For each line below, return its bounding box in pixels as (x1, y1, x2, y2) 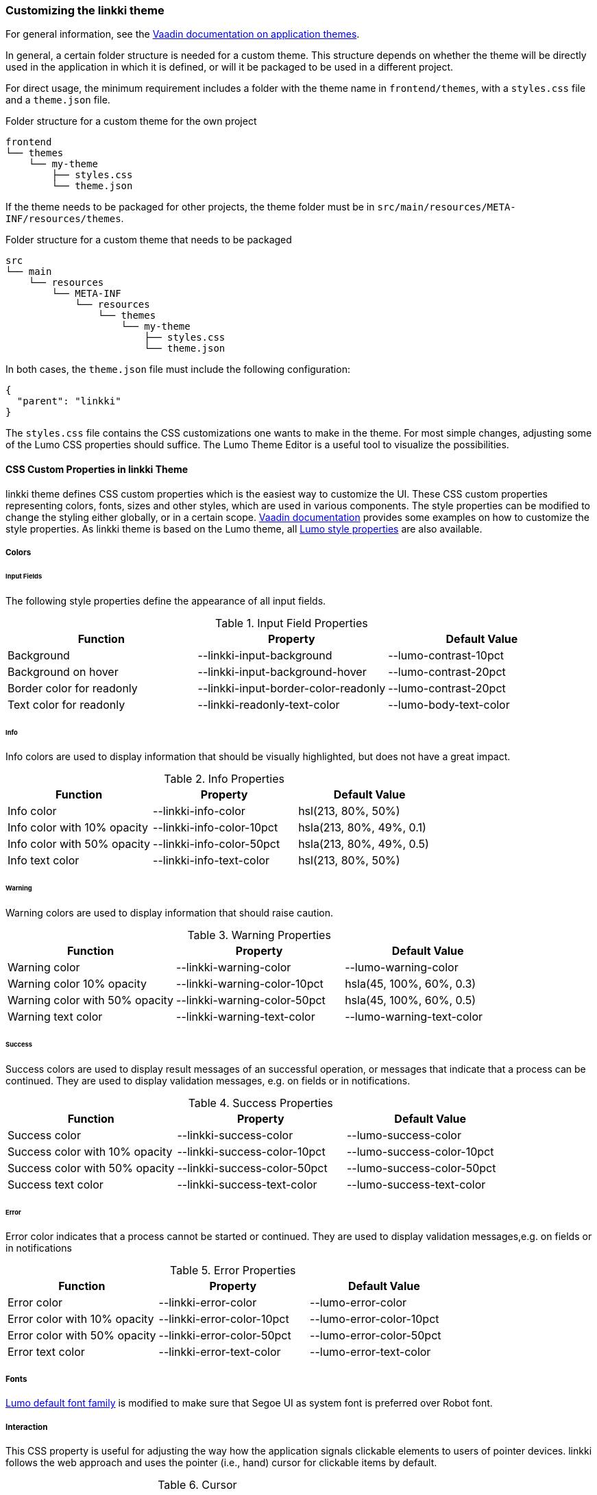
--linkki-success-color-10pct (177, 1144, 326, 1158)
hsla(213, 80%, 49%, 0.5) (298, 837, 429, 851)
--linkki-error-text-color (158, 1345, 281, 1359)
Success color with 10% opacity (8, 1144, 173, 1158)
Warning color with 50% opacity (8, 993, 174, 1008)
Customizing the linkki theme (5, 3, 165, 17)
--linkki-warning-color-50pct (176, 993, 326, 1008)
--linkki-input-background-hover (197, 664, 367, 679)
